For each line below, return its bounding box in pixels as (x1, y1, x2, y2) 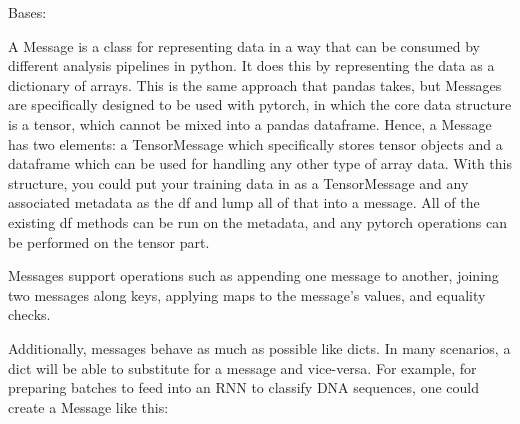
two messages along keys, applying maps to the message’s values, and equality (8, 284, 486, 305)
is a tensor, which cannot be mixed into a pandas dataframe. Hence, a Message (8, 113, 492, 134)
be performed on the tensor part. (8, 231, 210, 252)
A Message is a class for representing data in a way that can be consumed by (8, 35, 480, 56)
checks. (8, 304, 51, 325)
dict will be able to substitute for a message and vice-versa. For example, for (8, 357, 477, 378)
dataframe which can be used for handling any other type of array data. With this (8, 153, 513, 174)
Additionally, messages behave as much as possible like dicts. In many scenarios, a (8, 337, 511, 358)
